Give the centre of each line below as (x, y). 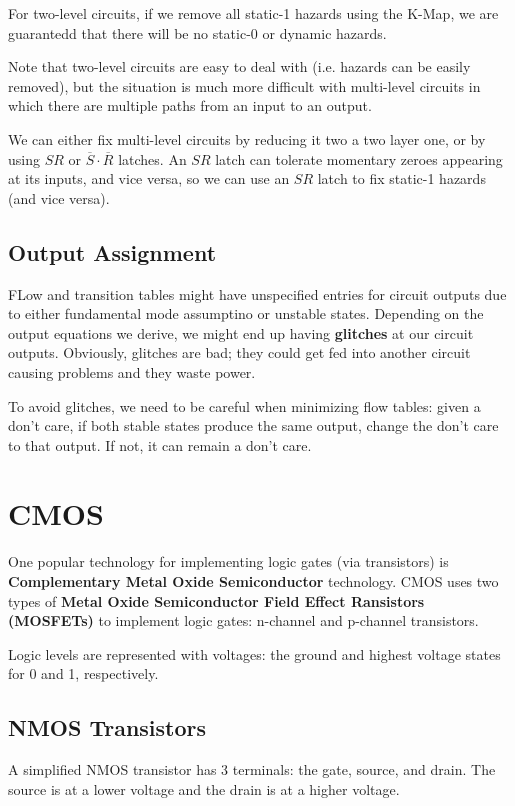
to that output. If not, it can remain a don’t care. (160, 444)
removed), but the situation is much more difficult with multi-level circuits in (244, 85)
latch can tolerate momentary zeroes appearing (359, 158)
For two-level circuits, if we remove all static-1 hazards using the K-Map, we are (253, 13)
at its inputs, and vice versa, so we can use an (149, 178)
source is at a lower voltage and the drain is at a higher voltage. (204, 788)
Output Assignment (112, 251)
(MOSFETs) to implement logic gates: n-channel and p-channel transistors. (243, 620)
